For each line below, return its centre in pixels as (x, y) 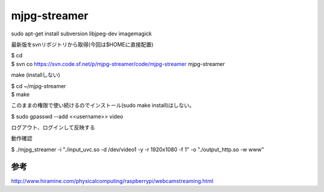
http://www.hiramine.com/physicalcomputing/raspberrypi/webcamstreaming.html (112, 181)
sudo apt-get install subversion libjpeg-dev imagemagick (82, 34)
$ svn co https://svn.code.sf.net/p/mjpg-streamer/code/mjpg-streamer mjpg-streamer (118, 64)
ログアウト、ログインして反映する (53, 127)
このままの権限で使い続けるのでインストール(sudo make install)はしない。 (103, 106)
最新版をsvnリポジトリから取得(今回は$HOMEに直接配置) (82, 44)
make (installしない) (36, 75)
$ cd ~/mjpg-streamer (38, 86)
